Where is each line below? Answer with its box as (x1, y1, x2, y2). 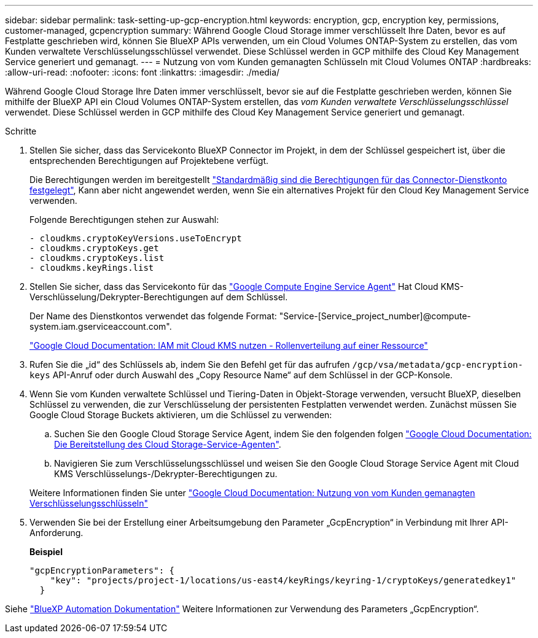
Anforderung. (29, 527, 84, 538)
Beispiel (29, 547, 63, 557)
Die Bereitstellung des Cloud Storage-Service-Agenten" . (54, 439, 281, 449)
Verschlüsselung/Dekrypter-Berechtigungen (29, 292, 208, 302)
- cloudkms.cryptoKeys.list (29, 253, 165, 263)
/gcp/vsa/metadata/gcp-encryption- (352, 360, 523, 370)
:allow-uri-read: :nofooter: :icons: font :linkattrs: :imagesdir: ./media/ (5, 67, 280, 77)
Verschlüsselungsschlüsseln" (29, 498, 149, 508)
